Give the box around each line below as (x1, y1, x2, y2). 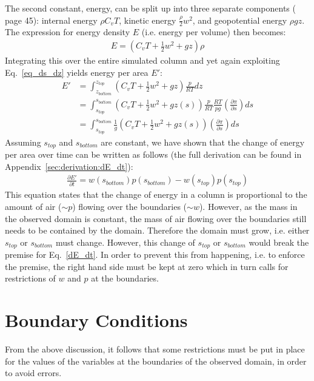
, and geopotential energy (192, 13, 287, 26)
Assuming (5, 135, 41, 148)
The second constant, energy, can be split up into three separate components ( (5, 2, 296, 14)
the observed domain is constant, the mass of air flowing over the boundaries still (5, 212, 307, 224)
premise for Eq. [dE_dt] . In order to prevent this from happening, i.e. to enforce (5, 248, 305, 261)
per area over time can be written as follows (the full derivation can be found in (5, 148, 302, 161)
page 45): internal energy (5, 13, 98, 26)
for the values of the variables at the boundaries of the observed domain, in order (5, 354, 307, 367)
